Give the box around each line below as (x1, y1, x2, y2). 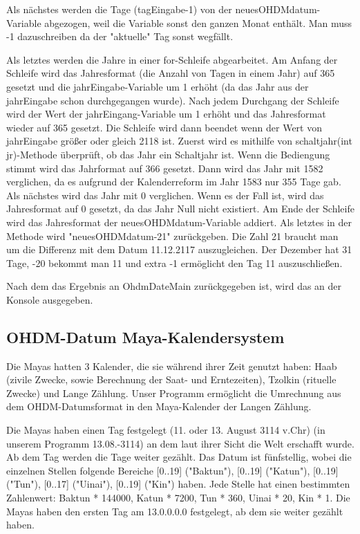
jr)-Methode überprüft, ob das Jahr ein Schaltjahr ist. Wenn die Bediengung (6, 147, 330, 161)
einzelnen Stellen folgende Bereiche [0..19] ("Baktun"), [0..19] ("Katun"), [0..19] (6, 463, 339, 477)
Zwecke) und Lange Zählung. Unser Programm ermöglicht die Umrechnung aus (6, 385, 341, 400)
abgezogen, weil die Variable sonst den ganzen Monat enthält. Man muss (44, 15, 352, 30)
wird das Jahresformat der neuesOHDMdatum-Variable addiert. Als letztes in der (6, 214, 352, 229)
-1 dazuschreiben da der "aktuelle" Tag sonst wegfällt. (6, 29, 234, 44)
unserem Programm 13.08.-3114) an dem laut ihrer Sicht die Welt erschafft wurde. (6, 436, 354, 450)
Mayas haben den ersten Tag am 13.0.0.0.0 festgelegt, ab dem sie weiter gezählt (6, 504, 343, 518)
